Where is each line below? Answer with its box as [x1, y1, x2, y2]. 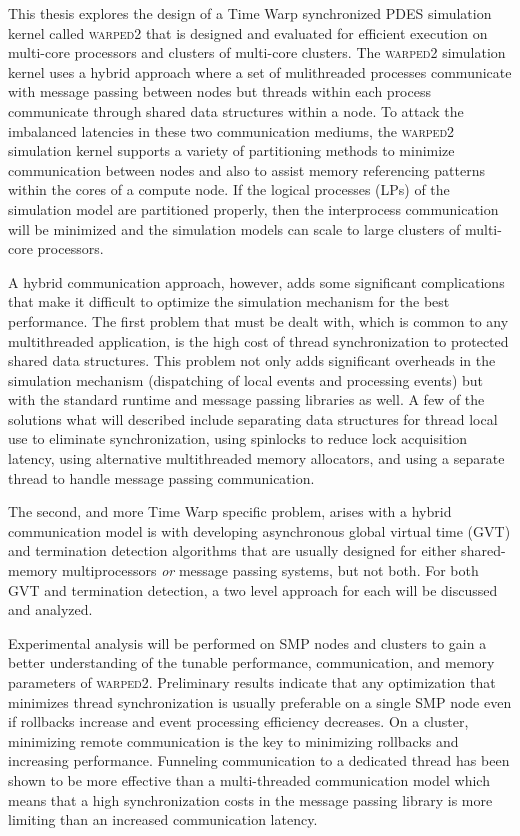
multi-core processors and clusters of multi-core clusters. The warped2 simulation [8, 42, 506, 63]
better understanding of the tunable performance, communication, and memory [8, 652, 495, 673]
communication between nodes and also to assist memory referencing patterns [8, 159, 485, 180]
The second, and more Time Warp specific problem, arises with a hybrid [8, 501, 452, 522]
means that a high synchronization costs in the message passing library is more [8, 789, 493, 810]
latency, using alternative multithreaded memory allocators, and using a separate [8, 448, 505, 469]
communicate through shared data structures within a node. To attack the [8, 100, 464, 121]
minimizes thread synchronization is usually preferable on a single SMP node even [8, 691, 512, 712]
